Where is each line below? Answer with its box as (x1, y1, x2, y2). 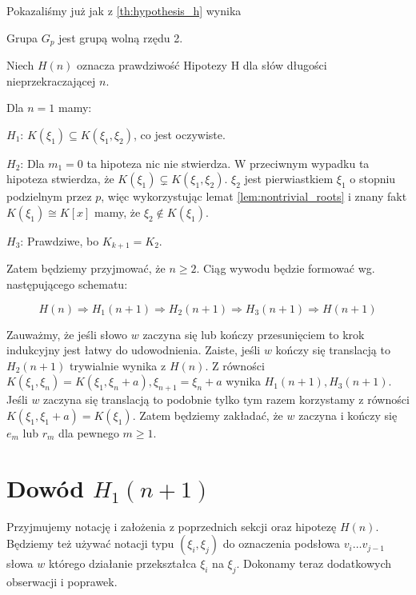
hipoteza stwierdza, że (6, 170, 114, 187)
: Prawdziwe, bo (20, 233, 99, 250)
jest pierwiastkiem (244, 170, 334, 187)
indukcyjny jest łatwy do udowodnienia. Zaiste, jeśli (6, 341, 261, 358)
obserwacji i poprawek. (6, 573, 118, 589)
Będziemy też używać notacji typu (6, 535, 174, 552)
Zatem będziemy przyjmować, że (6, 260, 166, 277)
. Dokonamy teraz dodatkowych (236, 555, 392, 572)
